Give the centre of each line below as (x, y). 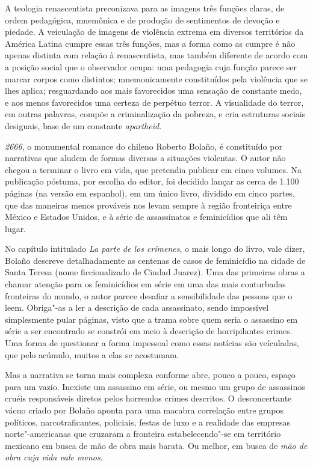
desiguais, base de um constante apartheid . (83, 125)
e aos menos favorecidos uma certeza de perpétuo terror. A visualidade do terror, (154, 102)
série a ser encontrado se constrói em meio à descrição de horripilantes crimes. (149, 331)
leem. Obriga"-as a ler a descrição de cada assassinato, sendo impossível (137, 307)
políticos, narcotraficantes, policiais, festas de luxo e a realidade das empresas (148, 422)
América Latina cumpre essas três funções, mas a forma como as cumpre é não (150, 43)
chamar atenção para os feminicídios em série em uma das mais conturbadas (145, 284)
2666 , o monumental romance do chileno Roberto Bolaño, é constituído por (144, 146)
